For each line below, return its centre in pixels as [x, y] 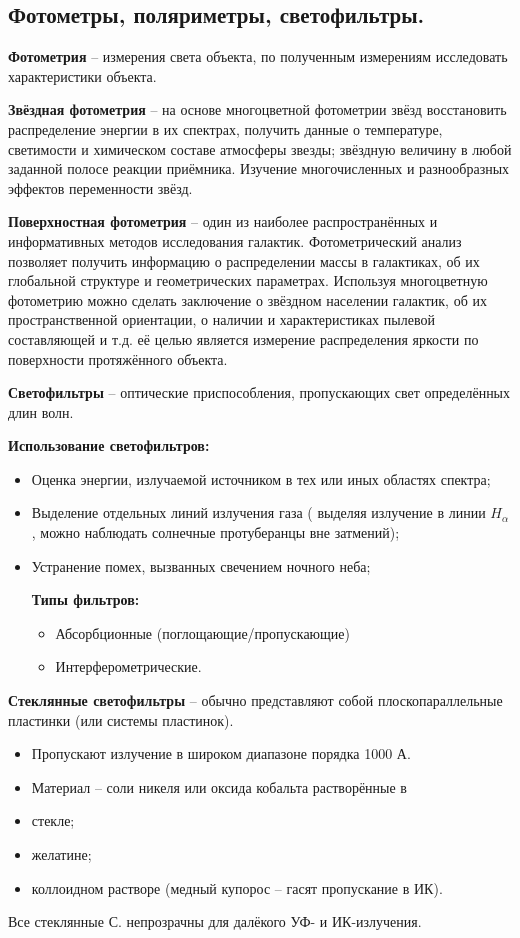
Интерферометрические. [128, 666]
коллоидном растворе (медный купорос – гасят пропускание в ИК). [237, 887]
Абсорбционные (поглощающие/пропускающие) [202, 632]
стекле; [53, 820]
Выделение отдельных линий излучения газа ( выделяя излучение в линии [258, 512]
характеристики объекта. [82, 75]
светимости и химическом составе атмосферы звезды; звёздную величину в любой [260, 148]
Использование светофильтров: [109, 445]
